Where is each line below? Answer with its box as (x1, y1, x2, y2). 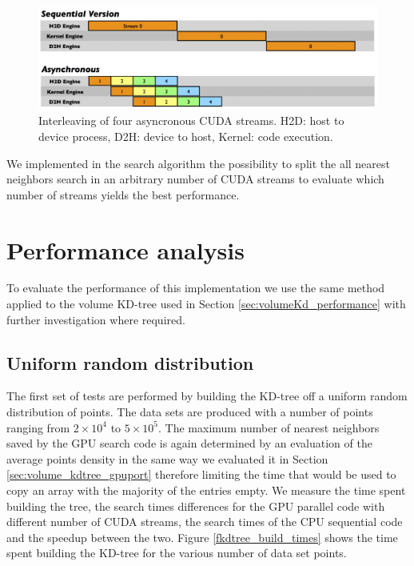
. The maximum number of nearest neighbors (158, 419, 380, 436)
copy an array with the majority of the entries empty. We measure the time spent (6, 482, 406, 498)
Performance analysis (6, 233, 245, 266)
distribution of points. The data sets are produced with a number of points (6, 403, 373, 420)
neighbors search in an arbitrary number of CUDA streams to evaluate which (6, 171, 384, 187)
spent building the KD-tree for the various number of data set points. (6, 544, 347, 561)
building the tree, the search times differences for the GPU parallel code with (6, 497, 385, 514)
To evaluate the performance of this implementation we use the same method (6, 279, 385, 296)
